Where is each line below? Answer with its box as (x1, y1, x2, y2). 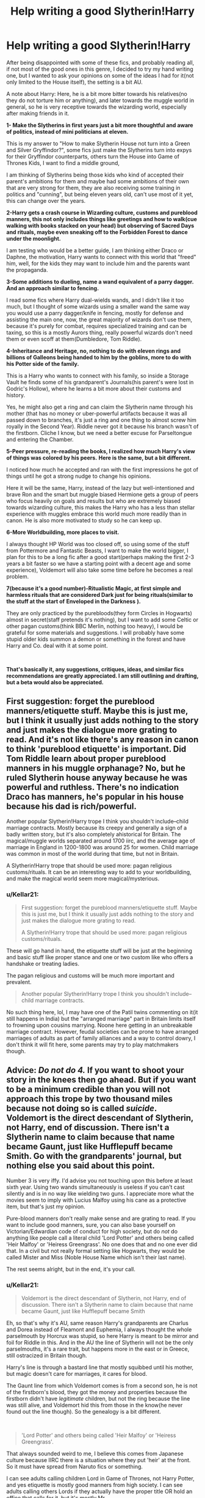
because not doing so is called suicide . (6, 1103, 157, 1114)
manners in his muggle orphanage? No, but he (6, 763, 186, 773)
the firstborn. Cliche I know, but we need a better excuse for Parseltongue (6, 429, 192, 436)
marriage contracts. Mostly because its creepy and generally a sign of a (6, 824, 187, 831)
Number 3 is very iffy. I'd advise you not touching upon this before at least (6, 1177, 193, 1184)
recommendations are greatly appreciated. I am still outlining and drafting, (6, 672, 199, 679)
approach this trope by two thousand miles (6, 1094, 173, 1104)
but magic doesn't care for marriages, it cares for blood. (6, 1370, 148, 1378)
